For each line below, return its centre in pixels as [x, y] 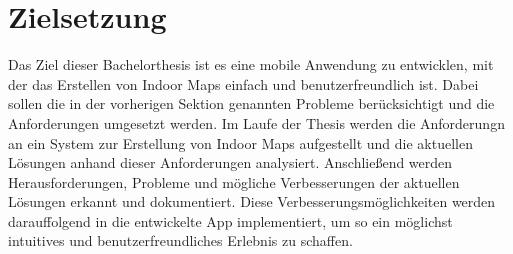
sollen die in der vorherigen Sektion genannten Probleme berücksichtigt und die [251, 103]
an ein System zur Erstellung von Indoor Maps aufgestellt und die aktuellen [240, 142]
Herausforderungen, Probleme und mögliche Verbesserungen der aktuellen [234, 181]
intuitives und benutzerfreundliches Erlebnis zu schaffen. [180, 240]
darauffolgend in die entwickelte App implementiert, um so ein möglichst [230, 220]
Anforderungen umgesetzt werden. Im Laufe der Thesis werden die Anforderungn [256, 122]
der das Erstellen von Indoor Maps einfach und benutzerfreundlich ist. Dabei [243, 83]
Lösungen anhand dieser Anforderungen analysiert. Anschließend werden [230, 162]
